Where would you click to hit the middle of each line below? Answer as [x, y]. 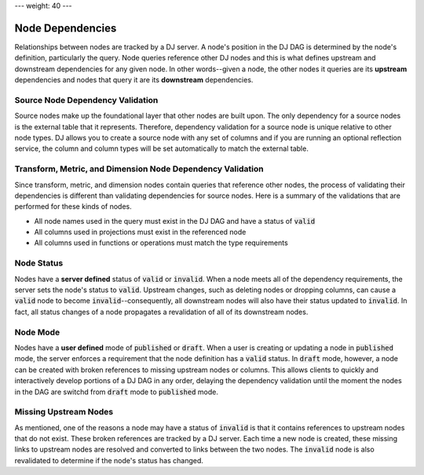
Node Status [39, 263]
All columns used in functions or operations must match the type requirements [161, 243]
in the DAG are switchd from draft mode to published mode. [117, 392]
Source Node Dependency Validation [86, 100]
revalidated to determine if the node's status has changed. [109, 460]
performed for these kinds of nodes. [73, 206]
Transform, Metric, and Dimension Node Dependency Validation [139, 169]
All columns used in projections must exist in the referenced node [140, 232]
